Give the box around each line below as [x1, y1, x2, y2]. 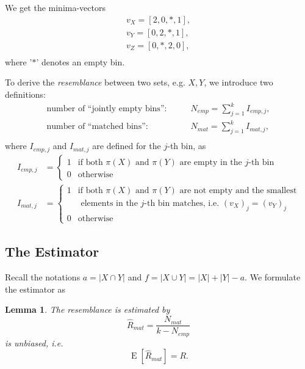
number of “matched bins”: [46, 122, 148, 131]
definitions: [5, 87, 46, 100]
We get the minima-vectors [5, 1, 106, 13]
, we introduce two [204, 76, 273, 89]
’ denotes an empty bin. [36, 55, 125, 68]
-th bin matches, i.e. [144, 199, 220, 208]
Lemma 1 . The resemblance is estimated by [5, 303, 170, 316]
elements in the [81, 199, 138, 208]
